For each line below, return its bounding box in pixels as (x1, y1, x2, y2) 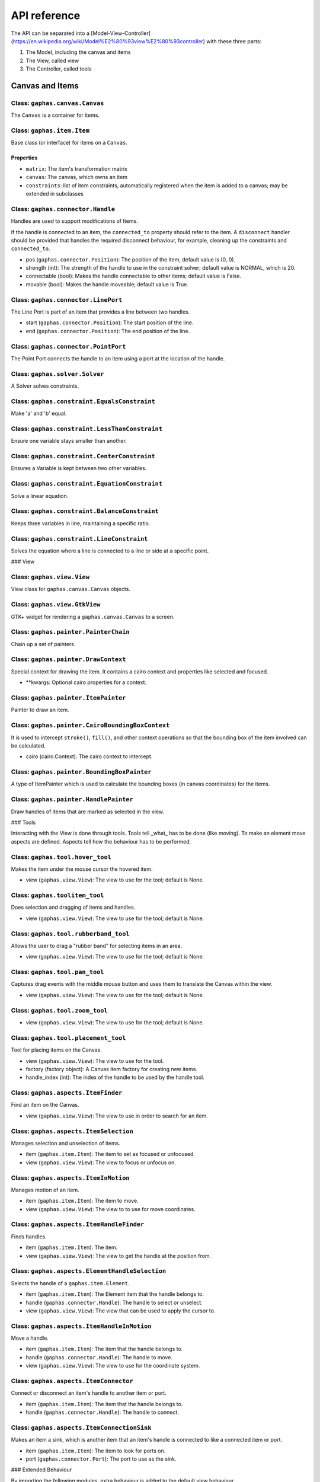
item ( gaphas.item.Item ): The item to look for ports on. (25, 1447, 166, 1454)
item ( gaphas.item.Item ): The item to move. (25, 1197, 139, 1205)
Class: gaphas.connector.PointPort (11, 342, 126, 350)
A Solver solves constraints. (11, 382, 79, 389)
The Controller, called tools (25, 65, 92, 72)
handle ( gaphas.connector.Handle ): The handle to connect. (25, 1408, 179, 1416)
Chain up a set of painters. (11, 640, 76, 647)
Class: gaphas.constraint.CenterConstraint (11, 452, 155, 461)
